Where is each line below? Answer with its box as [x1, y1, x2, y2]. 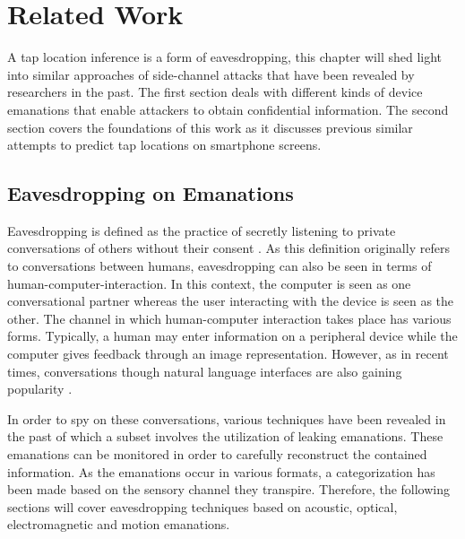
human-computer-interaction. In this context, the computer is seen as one [7, 274, 411, 292]
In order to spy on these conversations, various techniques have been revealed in [7, 409, 446, 428]
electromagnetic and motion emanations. [7, 515, 230, 534]
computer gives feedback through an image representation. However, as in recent [7, 344, 449, 363]
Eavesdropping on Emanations [7, 179, 294, 207]
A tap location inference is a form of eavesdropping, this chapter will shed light [7, 48, 443, 66]
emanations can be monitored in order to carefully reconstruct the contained [7, 445, 427, 464]
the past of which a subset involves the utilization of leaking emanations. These [7, 427, 443, 446]
